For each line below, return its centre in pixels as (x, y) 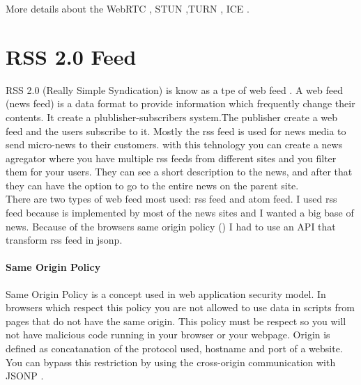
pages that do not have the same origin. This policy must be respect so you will (176, 321)
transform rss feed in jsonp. (64, 240)
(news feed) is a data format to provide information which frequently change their (180, 103)
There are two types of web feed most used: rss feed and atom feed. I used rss (171, 199)
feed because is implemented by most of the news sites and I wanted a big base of (180, 213)
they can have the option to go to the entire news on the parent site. (152, 185)
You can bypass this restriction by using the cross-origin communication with (171, 362)
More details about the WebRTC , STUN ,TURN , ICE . (128, 8)
